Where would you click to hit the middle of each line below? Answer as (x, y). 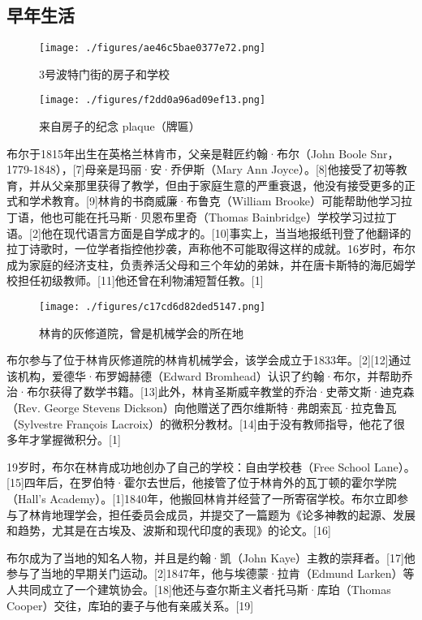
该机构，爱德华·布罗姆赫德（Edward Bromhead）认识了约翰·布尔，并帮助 (204, 375)
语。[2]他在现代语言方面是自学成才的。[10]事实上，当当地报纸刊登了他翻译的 (209, 232)
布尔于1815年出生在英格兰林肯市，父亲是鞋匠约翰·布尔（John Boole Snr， (203, 153)
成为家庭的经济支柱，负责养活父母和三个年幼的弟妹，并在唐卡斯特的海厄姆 (205, 264)
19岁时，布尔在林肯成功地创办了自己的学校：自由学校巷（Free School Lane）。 (211, 466)
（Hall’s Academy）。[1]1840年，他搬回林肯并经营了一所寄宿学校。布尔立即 (202, 499)
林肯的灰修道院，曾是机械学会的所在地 (141, 332)
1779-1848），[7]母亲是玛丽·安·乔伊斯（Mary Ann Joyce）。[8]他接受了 (190, 169)
